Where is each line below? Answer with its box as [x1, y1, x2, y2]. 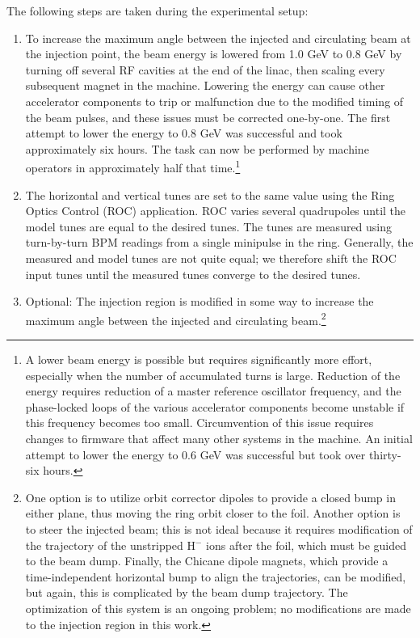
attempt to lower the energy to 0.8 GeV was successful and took [25, 125, 342, 142]
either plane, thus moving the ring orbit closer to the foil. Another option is [25, 505, 401, 522]
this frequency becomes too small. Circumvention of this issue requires [25, 414, 374, 431]
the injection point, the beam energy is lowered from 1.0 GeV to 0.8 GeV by [25, 45, 402, 62]
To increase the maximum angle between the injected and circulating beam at [25, 29, 411, 46]
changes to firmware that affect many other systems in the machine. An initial [25, 429, 413, 446]
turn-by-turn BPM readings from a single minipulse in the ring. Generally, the [25, 234, 414, 251]
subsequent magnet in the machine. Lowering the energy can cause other [25, 77, 385, 94]
